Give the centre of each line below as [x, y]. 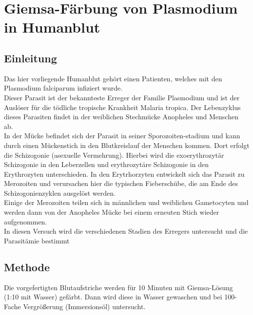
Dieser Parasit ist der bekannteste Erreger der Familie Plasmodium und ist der [122, 97]
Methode [27, 267]
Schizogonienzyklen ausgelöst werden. [60, 193]
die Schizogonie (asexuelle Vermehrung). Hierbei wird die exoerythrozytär [114, 155]
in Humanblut [52, 27]
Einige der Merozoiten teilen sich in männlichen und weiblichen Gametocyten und [126, 202]
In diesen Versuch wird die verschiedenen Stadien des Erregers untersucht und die [126, 231]
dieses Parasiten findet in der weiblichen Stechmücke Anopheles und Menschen [121, 117]
